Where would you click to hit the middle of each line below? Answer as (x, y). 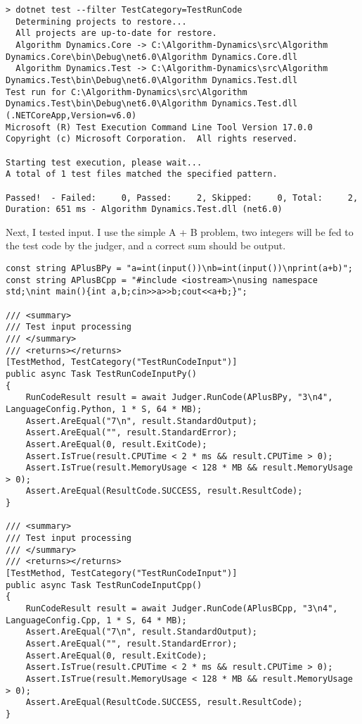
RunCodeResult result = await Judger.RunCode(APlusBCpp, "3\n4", (182, 609)
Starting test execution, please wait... (104, 162)
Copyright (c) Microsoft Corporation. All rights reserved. (152, 139)
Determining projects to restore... (101, 21)
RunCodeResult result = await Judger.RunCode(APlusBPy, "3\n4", (179, 398)
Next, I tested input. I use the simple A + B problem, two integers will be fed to (180, 231)
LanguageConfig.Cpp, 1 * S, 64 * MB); (96, 620)
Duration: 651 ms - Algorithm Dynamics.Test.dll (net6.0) (144, 210)
